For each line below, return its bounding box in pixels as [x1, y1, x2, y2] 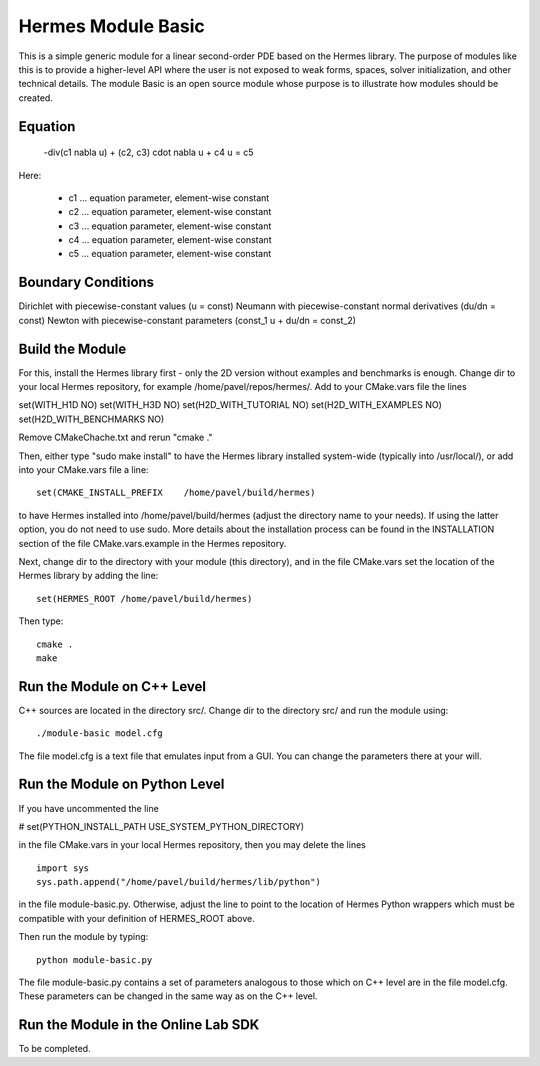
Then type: [18, 615, 64, 627]
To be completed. [18, 1043, 91, 1055]
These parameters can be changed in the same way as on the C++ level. [18, 990, 318, 1002]
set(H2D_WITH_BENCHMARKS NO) [18, 413, 165, 425]
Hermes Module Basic [18, 15, 205, 37]
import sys [36, 862, 90, 874]
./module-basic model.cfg [36, 728, 164, 739]
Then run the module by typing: [18, 931, 149, 943]
